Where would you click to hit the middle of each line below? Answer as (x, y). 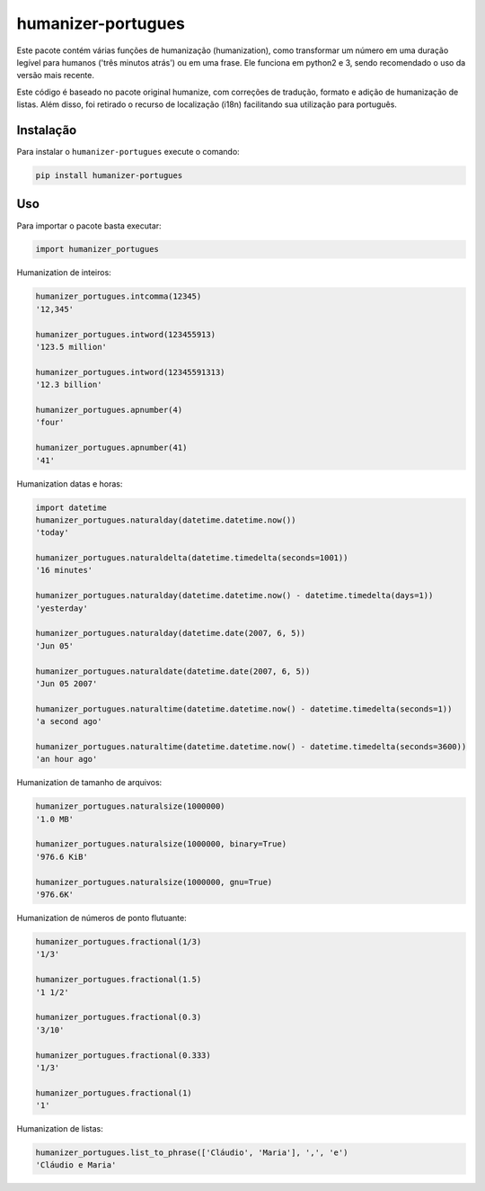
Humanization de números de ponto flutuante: (102, 918)
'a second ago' (69, 721)
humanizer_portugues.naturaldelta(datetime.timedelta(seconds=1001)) (192, 558)
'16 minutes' (64, 570)
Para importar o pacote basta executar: (89, 226)
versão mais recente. (55, 76)
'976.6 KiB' (62, 856)
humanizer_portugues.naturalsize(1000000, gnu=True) (154, 882)
